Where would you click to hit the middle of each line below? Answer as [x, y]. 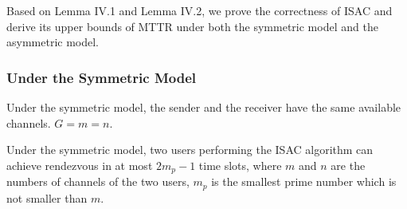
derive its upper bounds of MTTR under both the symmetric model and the [192, 26]
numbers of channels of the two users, [98, 181]
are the [348, 165]
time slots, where [240, 165]
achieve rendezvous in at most [80, 165]
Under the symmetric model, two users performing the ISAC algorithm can [190, 150]
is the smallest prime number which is [304, 181]
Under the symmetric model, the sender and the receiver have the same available [204, 107]
